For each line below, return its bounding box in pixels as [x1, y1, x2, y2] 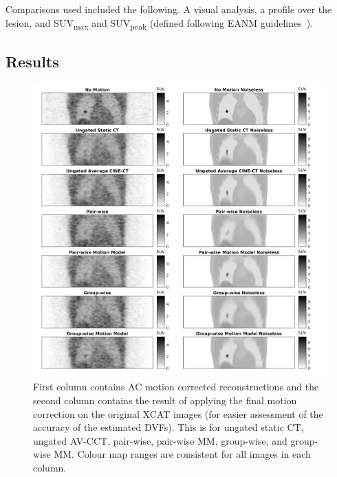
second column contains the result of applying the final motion [33, 393, 297, 408]
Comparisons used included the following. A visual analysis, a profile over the [6, 2, 332, 16]
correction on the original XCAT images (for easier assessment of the [33, 406, 323, 421]
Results [6, 51, 59, 72]
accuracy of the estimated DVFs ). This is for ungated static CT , [33, 420, 304, 434]
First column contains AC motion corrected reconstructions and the [33, 379, 319, 394]
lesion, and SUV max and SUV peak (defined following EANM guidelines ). [6, 15, 314, 32]
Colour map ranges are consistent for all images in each [77, 447, 311, 461]
